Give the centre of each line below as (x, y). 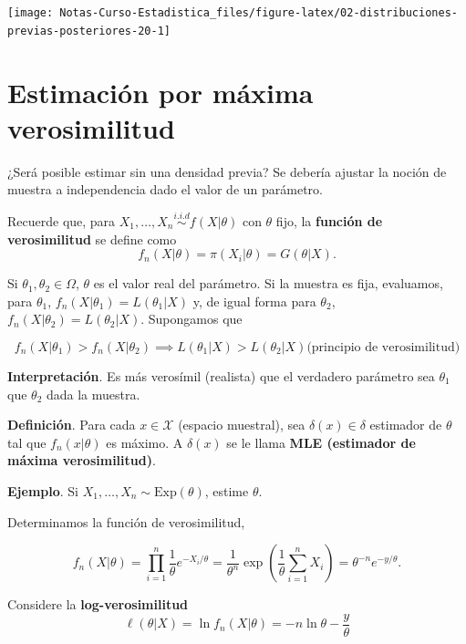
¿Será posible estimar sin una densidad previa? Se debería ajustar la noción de (227, 171)
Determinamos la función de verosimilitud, (126, 521)
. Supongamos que (192, 319)
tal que (27, 442)
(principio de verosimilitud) (383, 348)
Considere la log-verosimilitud (98, 604)
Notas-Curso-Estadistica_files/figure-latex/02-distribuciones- (259, 13)
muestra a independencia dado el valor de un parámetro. (165, 189)
